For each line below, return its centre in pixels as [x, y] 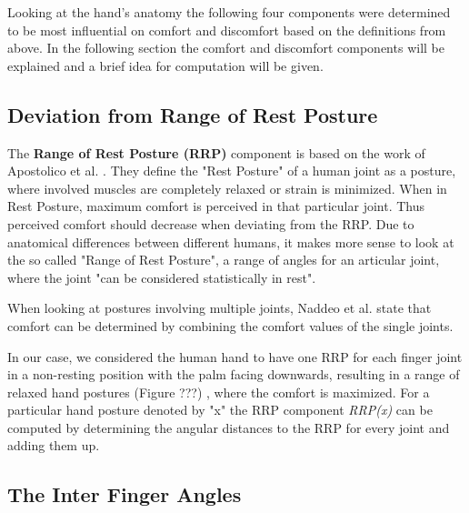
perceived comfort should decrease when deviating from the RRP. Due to [211, 223]
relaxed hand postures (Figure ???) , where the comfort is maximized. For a [219, 392]
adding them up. [54, 445]
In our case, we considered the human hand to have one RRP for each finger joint [235, 356]
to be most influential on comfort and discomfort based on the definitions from [227, 30]
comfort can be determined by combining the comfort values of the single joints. [230, 325]
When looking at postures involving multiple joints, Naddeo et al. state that [220, 308]
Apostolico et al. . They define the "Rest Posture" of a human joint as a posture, [232, 171]
